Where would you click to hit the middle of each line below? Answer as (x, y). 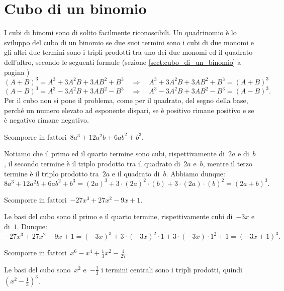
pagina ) (17, 72)
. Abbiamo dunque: (196, 173)
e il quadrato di (136, 173)
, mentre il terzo (228, 164)
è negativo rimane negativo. (46, 120)
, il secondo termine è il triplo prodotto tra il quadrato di (92, 164)
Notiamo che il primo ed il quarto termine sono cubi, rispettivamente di (114, 154)
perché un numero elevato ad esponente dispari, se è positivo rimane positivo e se (129, 110)
